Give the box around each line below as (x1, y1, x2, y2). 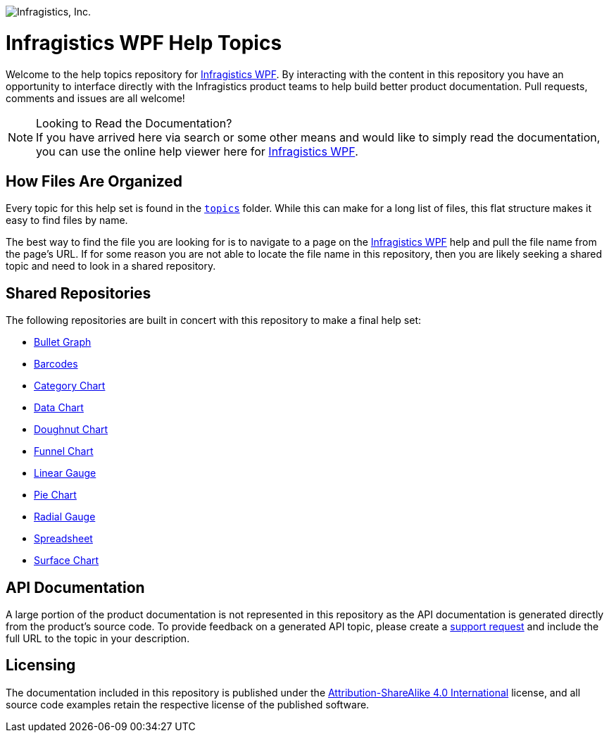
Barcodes (34, 358, 78, 370)
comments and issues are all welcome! (6, 92, 185, 104)
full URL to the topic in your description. (6, 632, 190, 645)
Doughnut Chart (34, 423, 108, 436)
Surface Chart (34, 554, 99, 567)
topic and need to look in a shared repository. (6, 260, 216, 273)
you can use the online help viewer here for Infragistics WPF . (36, 144, 358, 158)
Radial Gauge (34, 511, 96, 523)
